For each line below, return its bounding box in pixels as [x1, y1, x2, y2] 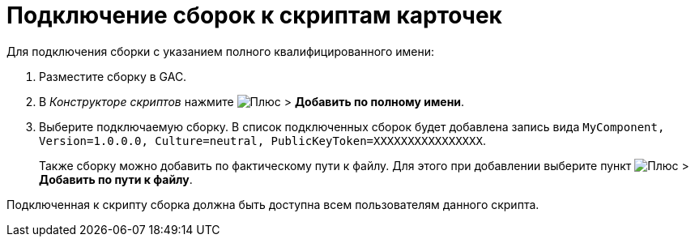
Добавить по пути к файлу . [39, 172, 193, 186]
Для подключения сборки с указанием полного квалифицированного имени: [6, 44, 435, 58]
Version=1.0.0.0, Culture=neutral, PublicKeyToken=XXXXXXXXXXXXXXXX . [39, 133, 486, 147]
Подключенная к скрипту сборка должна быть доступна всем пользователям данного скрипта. [6, 197, 539, 211]
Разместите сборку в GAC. [39, 69, 187, 83]
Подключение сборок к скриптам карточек [6, 2, 502, 29]
